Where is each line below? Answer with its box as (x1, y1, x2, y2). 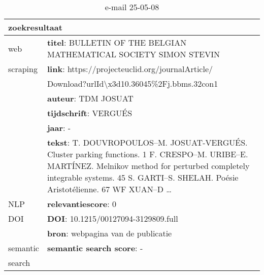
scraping (8, 63, 38, 75)
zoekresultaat (8, 21, 62, 33)
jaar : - (47, 122, 71, 133)
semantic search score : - (47, 242, 143, 254)
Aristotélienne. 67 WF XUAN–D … (47, 183, 172, 195)
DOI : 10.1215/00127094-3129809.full (47, 213, 178, 224)
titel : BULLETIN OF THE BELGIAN (47, 37, 187, 48)
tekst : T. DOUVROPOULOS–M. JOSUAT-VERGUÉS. (47, 136, 248, 148)
